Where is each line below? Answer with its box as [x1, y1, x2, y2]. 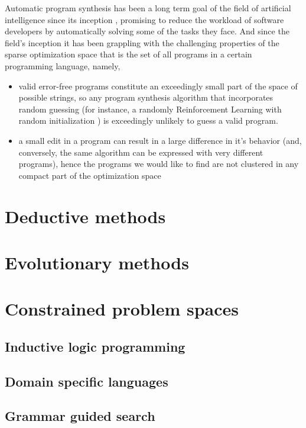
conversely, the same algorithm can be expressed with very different [18, 146, 263, 158]
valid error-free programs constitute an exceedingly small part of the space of [18, 79, 298, 92]
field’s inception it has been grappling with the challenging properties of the [5, 36, 279, 49]
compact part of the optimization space [18, 169, 161, 181]
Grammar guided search [5, 407, 155, 425]
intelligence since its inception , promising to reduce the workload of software [5, 13, 284, 25]
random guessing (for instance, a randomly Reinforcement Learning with [18, 102, 282, 115]
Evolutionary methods [5, 250, 189, 274]
